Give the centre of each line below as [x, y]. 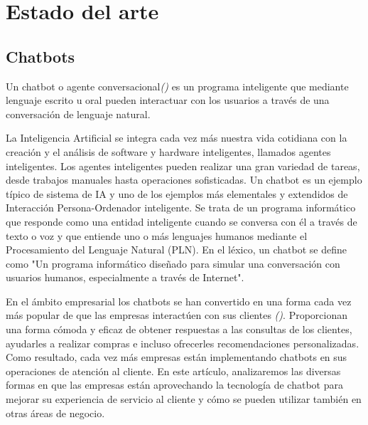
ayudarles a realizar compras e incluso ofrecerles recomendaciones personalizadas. [183, 343]
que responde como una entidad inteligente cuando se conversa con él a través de [182, 221]
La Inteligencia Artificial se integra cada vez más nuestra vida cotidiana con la [177, 138]
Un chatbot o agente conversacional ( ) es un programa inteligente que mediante [177, 86]
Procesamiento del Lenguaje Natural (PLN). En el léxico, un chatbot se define [176, 250]
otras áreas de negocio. [55, 413]
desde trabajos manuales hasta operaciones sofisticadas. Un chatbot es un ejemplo [184, 180]
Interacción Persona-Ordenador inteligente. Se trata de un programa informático [181, 208]
